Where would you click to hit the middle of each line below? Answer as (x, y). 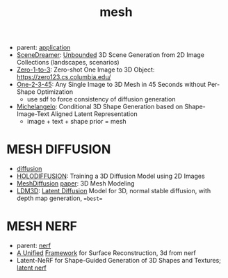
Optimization (55, 92)
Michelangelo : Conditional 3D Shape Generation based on (100, 107)
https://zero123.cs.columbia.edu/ (64, 77)
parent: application (43, 48)
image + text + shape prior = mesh (76, 122)
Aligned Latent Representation (94, 114)
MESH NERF (42, 226)
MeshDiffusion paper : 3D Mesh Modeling (75, 183)
